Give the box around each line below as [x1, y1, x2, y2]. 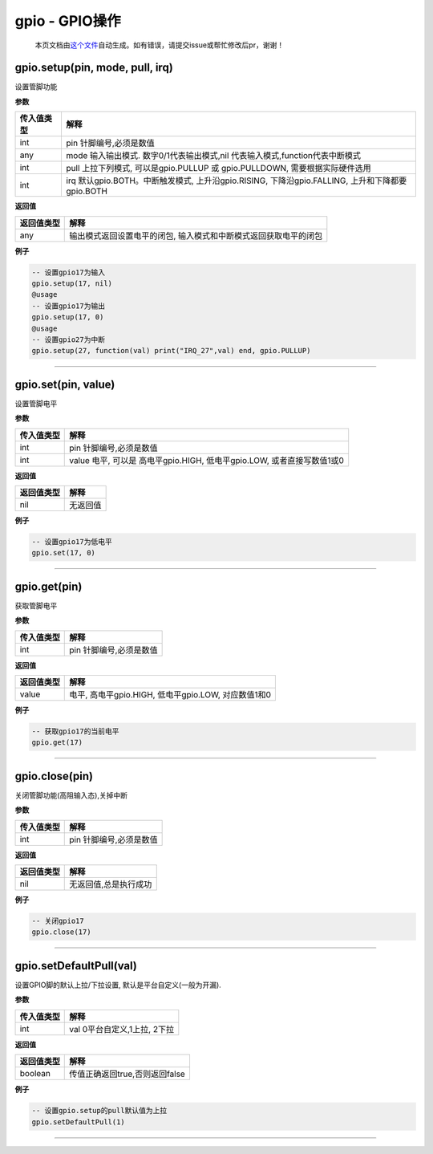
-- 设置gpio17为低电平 [31, 538, 112, 546]
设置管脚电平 [14, 398, 58, 408]
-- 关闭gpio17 [31, 916, 84, 926]
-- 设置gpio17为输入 [31, 267, 106, 277]
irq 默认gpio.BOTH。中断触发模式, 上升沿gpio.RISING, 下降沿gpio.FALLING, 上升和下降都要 [66, 175, 407, 186]
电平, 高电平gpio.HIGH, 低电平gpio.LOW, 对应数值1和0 [69, 689, 272, 701]
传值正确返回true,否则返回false [69, 1068, 186, 1079]
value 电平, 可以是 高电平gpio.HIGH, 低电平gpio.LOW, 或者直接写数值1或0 [69, 454, 345, 465]
